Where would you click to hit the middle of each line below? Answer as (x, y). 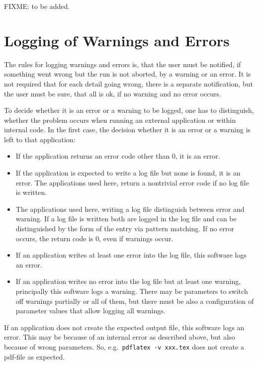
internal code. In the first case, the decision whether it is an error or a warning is (128, 130)
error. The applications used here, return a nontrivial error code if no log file (132, 182)
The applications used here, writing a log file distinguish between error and (130, 209)
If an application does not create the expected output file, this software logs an (124, 327)
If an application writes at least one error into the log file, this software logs (131, 255)
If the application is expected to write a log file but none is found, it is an (128, 173)
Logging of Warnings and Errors (117, 40)
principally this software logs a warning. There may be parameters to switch (132, 291)
